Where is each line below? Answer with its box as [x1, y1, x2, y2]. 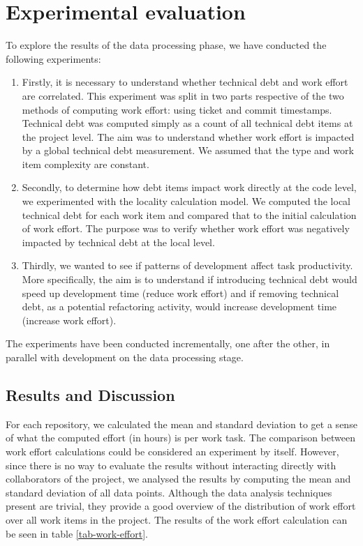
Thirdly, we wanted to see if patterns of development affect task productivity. [22, 258, 353, 273]
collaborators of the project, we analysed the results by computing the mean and [6, 471, 351, 486]
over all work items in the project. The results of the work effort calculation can [6, 512, 348, 526]
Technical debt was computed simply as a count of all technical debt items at [22, 116, 353, 130]
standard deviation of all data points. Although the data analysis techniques [6, 485, 332, 499]
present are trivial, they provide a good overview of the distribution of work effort [6, 499, 356, 513]
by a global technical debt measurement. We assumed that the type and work [22, 143, 354, 158]
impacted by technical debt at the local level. [22, 234, 215, 249]
